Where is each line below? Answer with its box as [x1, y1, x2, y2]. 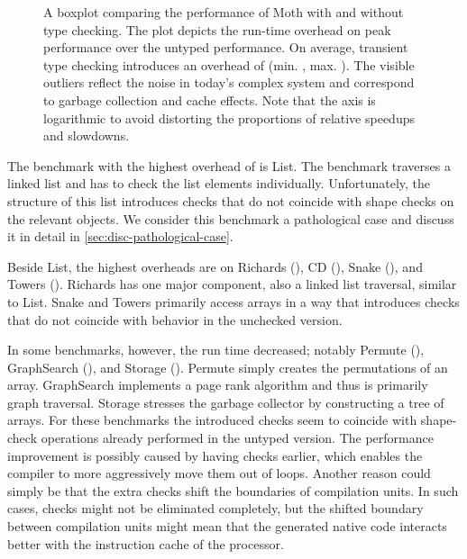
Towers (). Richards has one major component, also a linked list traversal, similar [7, 275, 457, 293]
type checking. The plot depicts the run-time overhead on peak [43, 20, 391, 39]
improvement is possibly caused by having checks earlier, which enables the [7, 446, 423, 464]
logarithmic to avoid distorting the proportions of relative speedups [43, 108, 415, 127]
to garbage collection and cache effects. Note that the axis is [43, 90, 376, 109]
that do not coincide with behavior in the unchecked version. [7, 310, 343, 329]
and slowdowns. [43, 126, 130, 145]
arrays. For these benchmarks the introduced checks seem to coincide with [7, 410, 417, 429]
